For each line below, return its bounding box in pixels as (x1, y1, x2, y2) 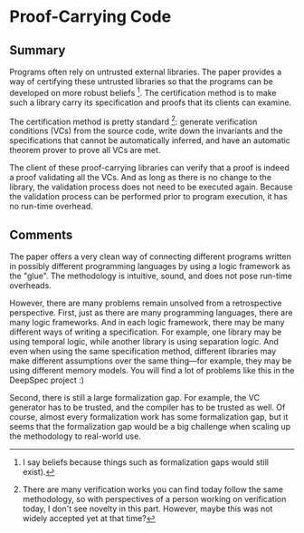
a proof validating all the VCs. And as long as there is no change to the (9, 172, 272, 183)
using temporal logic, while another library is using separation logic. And (9, 336, 279, 347)
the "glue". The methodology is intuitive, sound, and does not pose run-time (9, 270, 292, 282)
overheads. (9, 280, 52, 291)
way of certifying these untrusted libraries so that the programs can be (9, 76, 273, 87)
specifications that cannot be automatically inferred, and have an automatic (9, 135, 291, 146)
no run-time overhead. (9, 201, 93, 212)
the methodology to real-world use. (9, 431, 142, 441)
